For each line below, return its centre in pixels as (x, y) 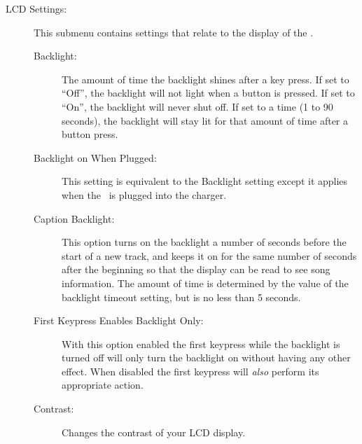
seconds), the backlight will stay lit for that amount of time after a (205, 120)
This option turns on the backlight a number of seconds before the (204, 242)
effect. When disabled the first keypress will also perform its (190, 371)
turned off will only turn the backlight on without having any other (206, 358)
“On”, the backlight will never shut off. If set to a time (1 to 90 (197, 106)
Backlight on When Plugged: (95, 157)
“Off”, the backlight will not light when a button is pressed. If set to (208, 93)
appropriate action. (103, 385)
